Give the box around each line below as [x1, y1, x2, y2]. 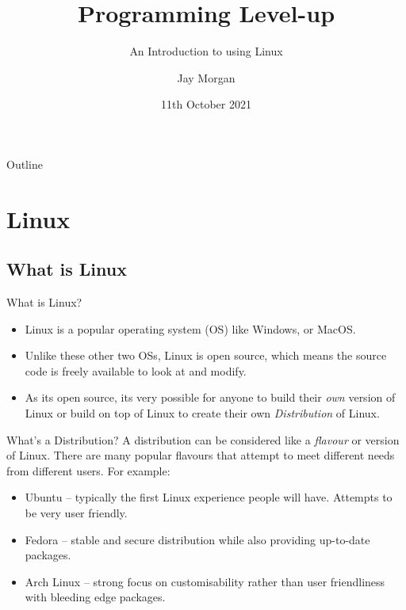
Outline [6, 155, 43, 172]
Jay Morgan [177, 69, 236, 86]
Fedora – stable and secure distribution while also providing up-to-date [25, 531, 370, 547]
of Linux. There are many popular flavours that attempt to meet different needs [6, 447, 395, 463]
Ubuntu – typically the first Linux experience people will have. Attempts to [25, 489, 393, 505]
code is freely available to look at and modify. [25, 362, 247, 379]
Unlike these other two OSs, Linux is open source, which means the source [25, 347, 387, 364]
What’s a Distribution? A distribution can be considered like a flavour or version [6, 431, 400, 448]
